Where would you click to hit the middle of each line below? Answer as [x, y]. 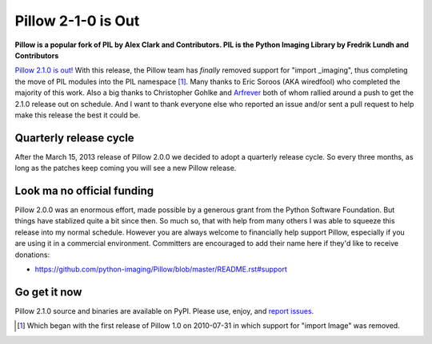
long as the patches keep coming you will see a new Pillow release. [126, 168]
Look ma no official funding [84, 191]
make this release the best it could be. [78, 115]
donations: [32, 255]
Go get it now [48, 292]
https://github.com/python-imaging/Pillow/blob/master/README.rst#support [161, 269]
